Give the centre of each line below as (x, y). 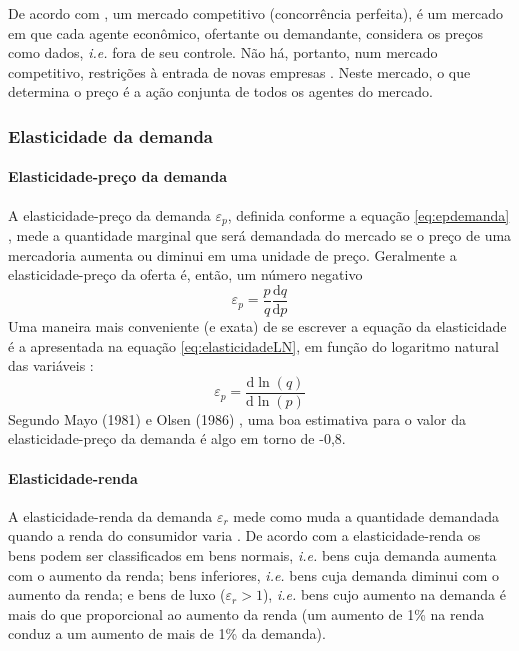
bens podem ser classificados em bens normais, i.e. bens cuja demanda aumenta (252, 554)
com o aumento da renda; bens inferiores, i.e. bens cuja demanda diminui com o (254, 574)
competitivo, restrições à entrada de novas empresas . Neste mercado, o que (239, 71)
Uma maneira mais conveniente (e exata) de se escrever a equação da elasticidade (257, 325)
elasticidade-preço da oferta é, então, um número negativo (185, 274)
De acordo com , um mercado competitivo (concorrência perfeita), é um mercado (256, 13)
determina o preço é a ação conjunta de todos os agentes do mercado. (220, 91)
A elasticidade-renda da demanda (110, 515)
